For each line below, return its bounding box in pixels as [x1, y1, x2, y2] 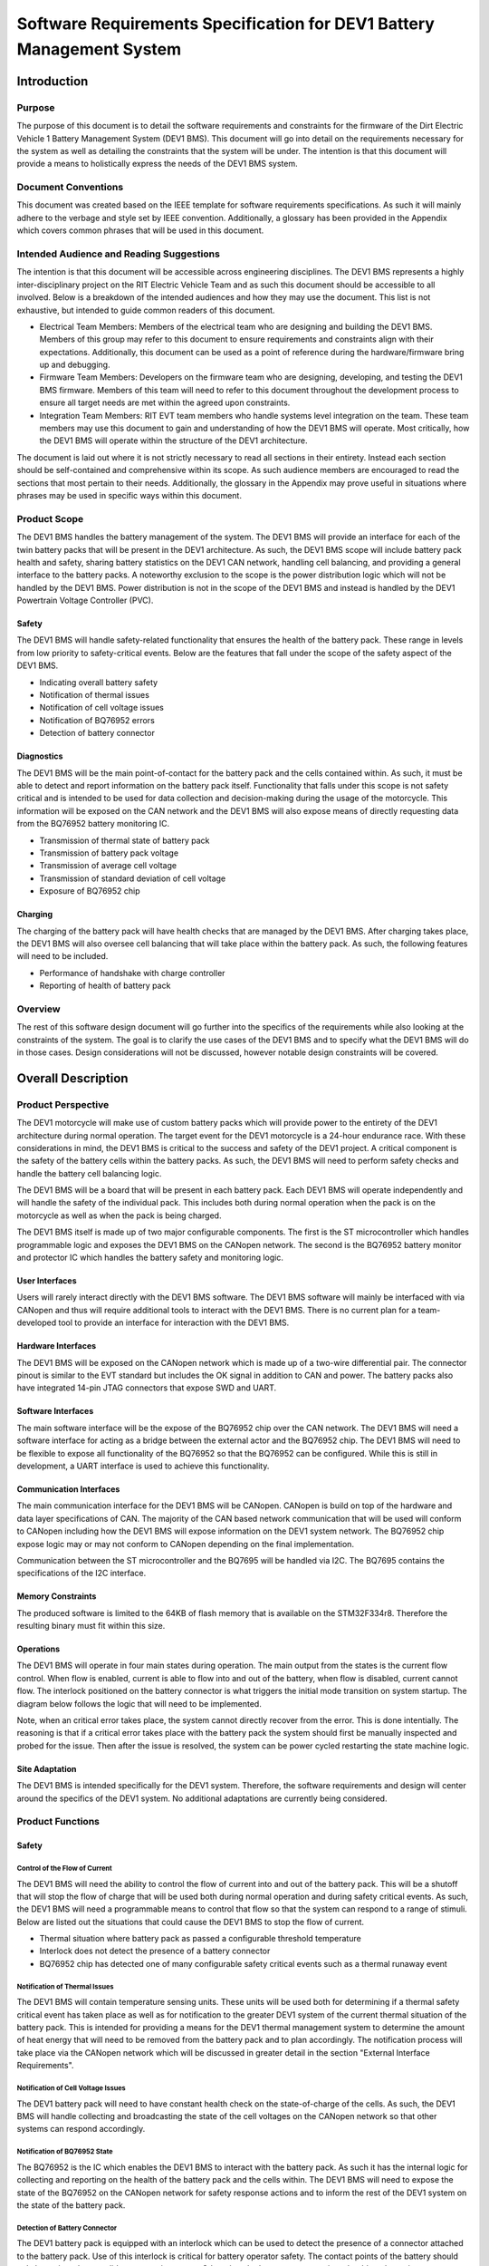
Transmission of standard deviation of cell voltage [39, 873, 226, 884]
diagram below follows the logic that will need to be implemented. [16, 1698, 262, 1709]
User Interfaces [16, 1275, 77, 1286]
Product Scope [16, 512, 84, 525]
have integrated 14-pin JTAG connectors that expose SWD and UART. [16, 1382, 277, 1393]
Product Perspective [16, 1098, 110, 1110]
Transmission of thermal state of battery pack [39, 835, 210, 846]
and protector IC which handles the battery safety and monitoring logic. [16, 1252, 284, 1264]
